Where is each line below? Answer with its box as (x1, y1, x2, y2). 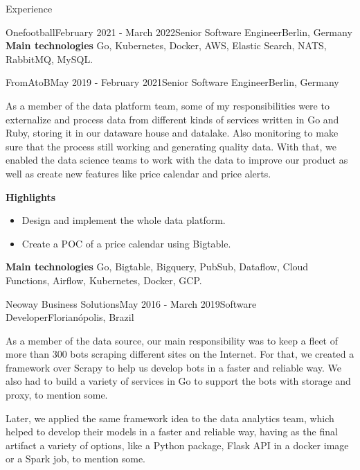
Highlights (6, 189, 56, 204)
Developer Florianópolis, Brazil (6, 310, 134, 324)
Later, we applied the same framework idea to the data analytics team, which (6, 410, 334, 425)
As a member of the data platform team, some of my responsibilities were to (6, 98, 330, 112)
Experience (6, 1, 53, 15)
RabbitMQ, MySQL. (6, 51, 93, 66)
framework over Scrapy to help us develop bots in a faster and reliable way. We (6, 360, 342, 374)
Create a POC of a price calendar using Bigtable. (21, 236, 231, 250)
